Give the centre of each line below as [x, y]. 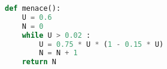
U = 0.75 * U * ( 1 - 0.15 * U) [101, 44]
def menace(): [33, 8]
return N [39, 62]
